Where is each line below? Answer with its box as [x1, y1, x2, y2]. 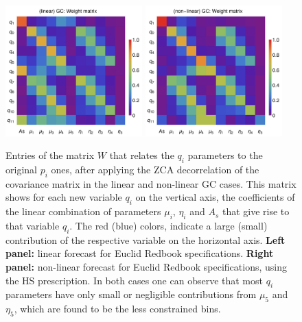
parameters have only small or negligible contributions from [5, 287, 257, 301]
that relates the [109, 148, 174, 162]
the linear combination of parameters [5, 204, 161, 219]
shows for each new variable [5, 190, 122, 204]
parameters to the [187, 148, 263, 162]
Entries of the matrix [5, 148, 95, 162]
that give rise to [222, 204, 290, 219]
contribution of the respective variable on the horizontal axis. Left [5, 232, 286, 247]
